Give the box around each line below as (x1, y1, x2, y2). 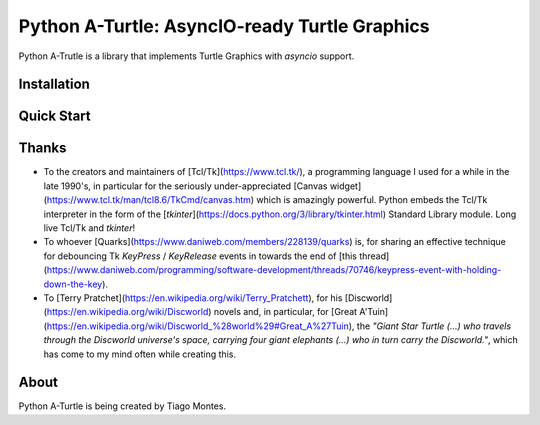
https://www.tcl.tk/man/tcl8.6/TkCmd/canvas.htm (46, 194, 252, 206)
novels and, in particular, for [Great (213, 306, 358, 318)
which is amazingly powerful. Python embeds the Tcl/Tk (256, 194, 488, 206)
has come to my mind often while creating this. (43, 348, 237, 360)
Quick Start (18, 108, 91, 125)
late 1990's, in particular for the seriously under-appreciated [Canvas (43, 180, 328, 192)
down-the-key (43, 278, 103, 290)
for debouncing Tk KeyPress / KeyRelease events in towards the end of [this (43, 250, 357, 262)
